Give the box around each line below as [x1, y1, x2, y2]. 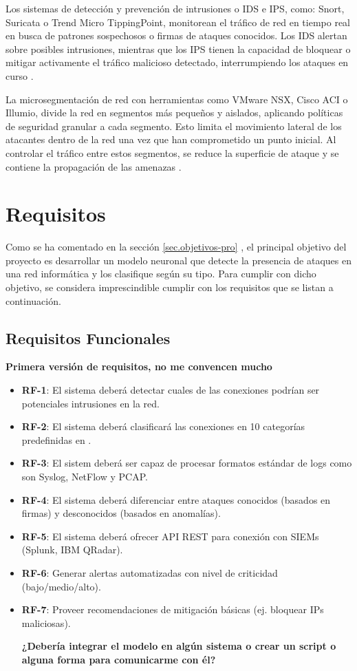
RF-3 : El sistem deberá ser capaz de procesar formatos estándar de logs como [21, 456, 352, 470]
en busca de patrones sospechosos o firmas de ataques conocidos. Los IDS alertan [6, 28, 347, 43]
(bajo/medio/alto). [21, 579, 101, 593]
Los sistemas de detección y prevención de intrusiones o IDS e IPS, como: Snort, [6, 1, 345, 15]
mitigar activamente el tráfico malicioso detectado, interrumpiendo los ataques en [6, 55, 349, 70]
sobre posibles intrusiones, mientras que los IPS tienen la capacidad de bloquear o [6, 41, 351, 56]
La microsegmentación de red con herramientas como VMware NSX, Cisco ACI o [6, 92, 348, 106]
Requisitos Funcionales [6, 327, 171, 348]
